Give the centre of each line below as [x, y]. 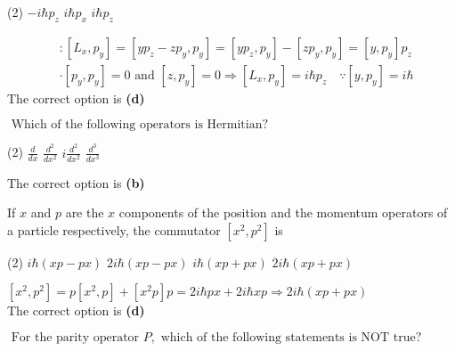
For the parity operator [75, 338]
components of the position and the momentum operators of [283, 212]
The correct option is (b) [76, 182]
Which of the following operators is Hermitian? [140, 125]
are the [85, 212]
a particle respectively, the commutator [114, 229]
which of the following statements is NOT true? [291, 338]
